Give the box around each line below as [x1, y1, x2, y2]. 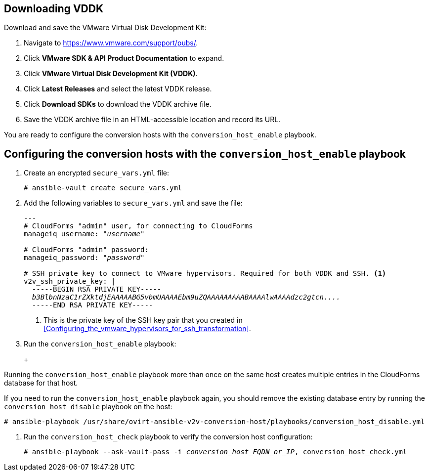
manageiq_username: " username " [24, 230, 145, 238]
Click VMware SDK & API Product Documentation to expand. [24, 54, 224, 63]
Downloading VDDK [4, 2, 104, 15]
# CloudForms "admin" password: [24, 246, 149, 254]
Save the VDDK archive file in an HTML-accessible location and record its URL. [24, 115, 281, 124]
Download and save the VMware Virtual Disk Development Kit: [4, 23, 207, 32]
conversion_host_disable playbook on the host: [4, 402, 172, 411]
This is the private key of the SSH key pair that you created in [43, 316, 243, 325]
